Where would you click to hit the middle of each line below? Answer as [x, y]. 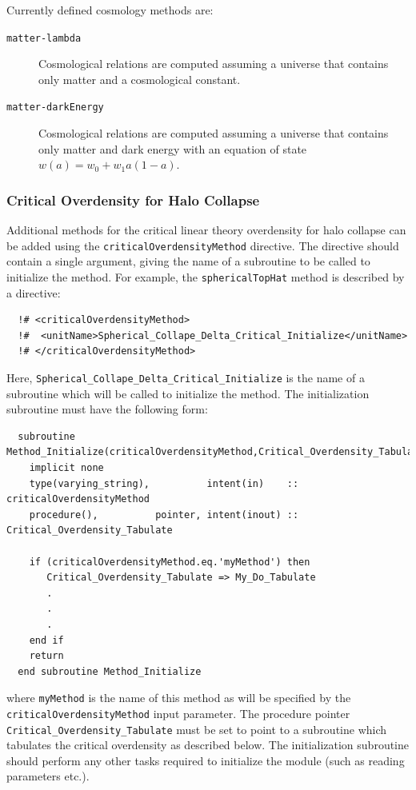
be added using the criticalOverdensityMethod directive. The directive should [203, 245]
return [46, 656]
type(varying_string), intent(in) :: [164, 483]
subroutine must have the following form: [107, 409]
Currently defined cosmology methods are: [110, 10]
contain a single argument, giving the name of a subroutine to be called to [188, 261]
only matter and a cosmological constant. [140, 79]
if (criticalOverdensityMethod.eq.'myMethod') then [170, 562]
